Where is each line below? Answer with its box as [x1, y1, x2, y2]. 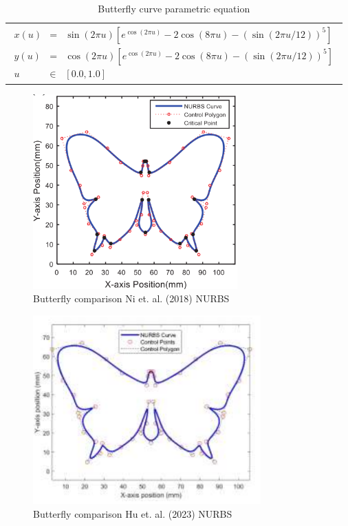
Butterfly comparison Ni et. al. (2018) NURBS [33, 291, 230, 306]
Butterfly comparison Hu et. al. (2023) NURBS [33, 507, 232, 521]
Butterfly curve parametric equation [98, 1, 250, 15]
